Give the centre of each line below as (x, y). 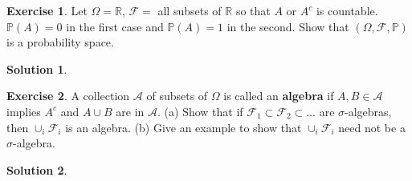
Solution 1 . (37, 68)
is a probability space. (60, 42)
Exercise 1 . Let (47, 10)
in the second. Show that (288, 26)
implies (24, 111)
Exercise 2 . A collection (68, 96)
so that (253, 10)
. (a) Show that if (200, 111)
